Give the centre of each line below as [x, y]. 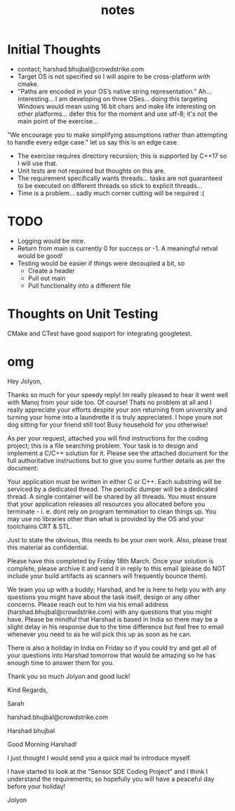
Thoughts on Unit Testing [83, 314]
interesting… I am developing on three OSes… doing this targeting [112, 99]
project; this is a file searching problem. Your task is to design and [103, 445]
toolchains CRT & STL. [40, 526]
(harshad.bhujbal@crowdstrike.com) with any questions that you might [109, 612]
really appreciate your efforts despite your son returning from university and [117, 410]
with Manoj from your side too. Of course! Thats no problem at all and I [109, 402]
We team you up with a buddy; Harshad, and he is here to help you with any [117, 589]
